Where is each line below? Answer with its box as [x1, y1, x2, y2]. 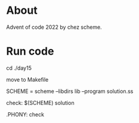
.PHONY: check [6, 110, 45, 118]
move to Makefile [6, 76, 49, 83]
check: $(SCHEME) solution [6, 99, 75, 106]
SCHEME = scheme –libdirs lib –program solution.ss [6, 88, 134, 95]
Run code [6, 44, 54, 58]
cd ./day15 [6, 64, 32, 71]
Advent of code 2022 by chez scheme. [6, 23, 103, 31]
